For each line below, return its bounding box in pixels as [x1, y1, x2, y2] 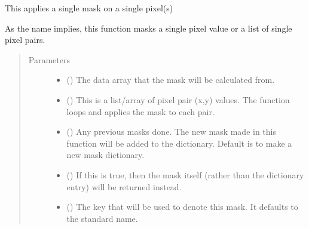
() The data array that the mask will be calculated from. [66, 73, 275, 86]
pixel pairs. [5, 33, 45, 46]
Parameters [28, 53, 70, 66]
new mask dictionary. [66, 148, 145, 161]
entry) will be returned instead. [66, 180, 182, 193]
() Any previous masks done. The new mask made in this [66, 125, 276, 138]
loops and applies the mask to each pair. [66, 105, 215, 117]
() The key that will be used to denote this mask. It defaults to [66, 200, 298, 213]
